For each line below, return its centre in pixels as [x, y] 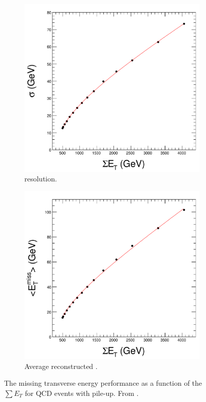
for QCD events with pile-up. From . [82, 393]
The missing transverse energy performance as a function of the [103, 383]
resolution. [41, 179]
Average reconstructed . [61, 366]
